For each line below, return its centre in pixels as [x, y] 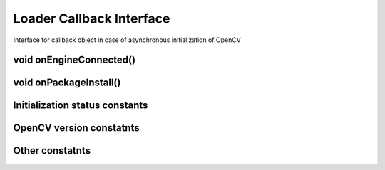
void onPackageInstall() [67, 83]
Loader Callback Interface [92, 18]
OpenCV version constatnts [76, 128]
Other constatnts [52, 150]
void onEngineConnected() [74, 60]
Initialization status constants [81, 106]
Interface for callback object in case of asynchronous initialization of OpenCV [127, 40]
